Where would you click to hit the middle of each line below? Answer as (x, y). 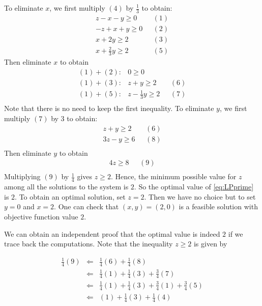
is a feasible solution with (218, 206)
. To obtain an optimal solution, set (70, 196)
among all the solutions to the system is (66, 187)
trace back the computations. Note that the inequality (89, 244)
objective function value (41, 216)
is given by (210, 244)
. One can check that (86, 206)
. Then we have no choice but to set (200, 196)
